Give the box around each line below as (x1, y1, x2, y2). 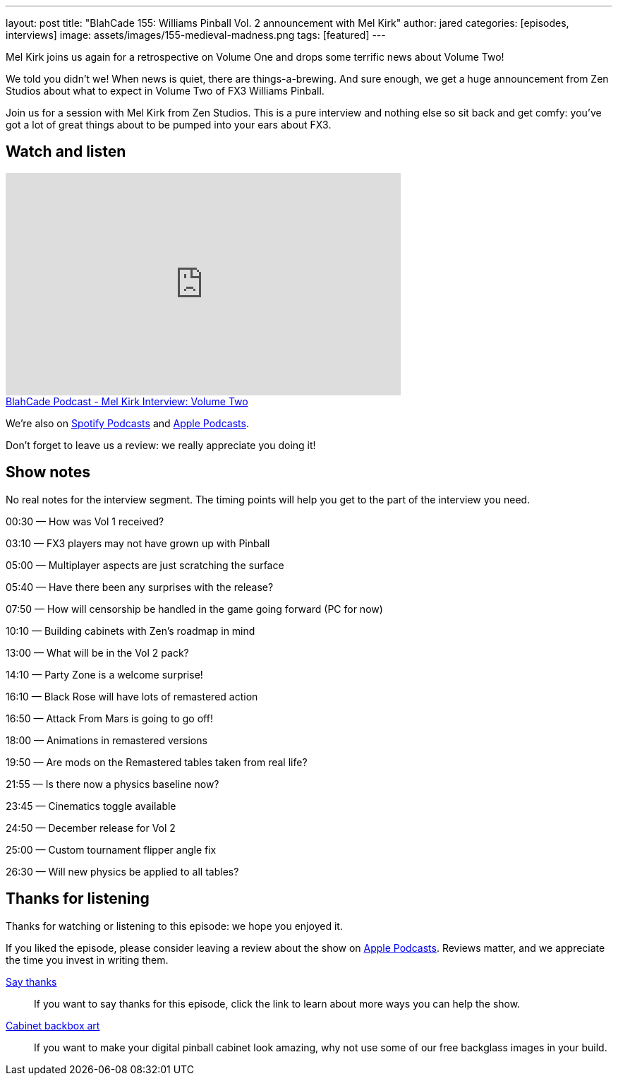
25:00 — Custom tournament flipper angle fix (6, 843, 217, 856)
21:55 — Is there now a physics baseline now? (6, 777, 219, 790)
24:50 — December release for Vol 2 (6, 821, 176, 834)
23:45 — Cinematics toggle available (6, 799, 176, 812)
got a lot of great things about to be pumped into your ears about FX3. (6, 119, 332, 131)
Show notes (6, 463, 90, 482)
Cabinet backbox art (6, 1019, 100, 1032)
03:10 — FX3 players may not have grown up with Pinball (6, 537, 270, 549)
